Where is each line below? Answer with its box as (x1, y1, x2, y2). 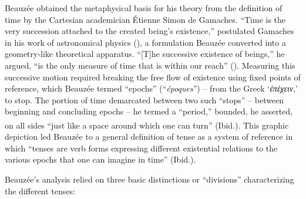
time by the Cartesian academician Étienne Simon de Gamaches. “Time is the (5, 13, 286, 25)
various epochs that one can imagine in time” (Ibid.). (5, 153, 196, 166)
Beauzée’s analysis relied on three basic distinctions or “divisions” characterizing (5, 173, 294, 185)
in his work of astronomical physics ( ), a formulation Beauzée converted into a (5, 36, 286, 48)
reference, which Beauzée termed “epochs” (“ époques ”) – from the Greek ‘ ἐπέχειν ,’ (5, 82, 298, 95)
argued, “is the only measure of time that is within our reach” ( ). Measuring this (5, 59, 295, 71)
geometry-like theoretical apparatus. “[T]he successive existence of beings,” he (5, 48, 285, 60)
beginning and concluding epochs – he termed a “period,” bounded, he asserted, (5, 105, 292, 117)
